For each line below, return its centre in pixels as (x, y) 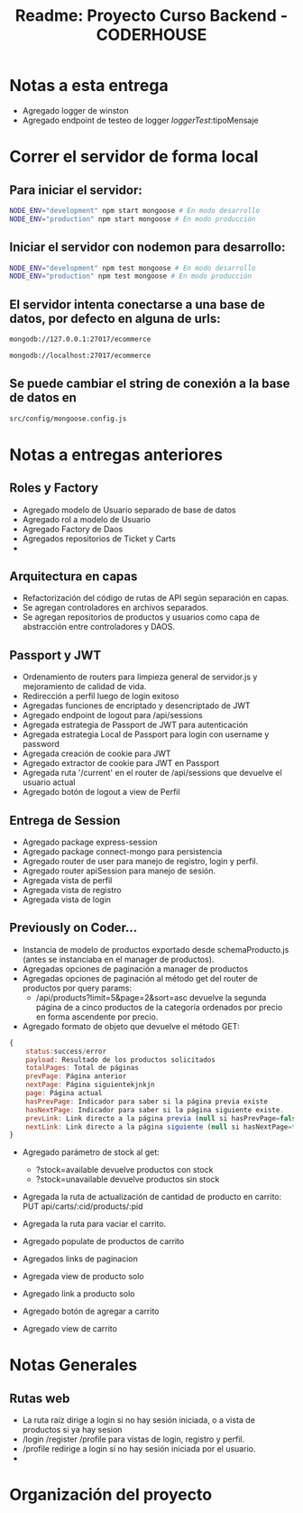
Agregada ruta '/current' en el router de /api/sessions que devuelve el (152, 773)
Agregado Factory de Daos (73, 529)
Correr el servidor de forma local (134, 157)
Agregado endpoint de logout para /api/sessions (112, 715)
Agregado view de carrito (69, 1329)
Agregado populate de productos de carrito (103, 1241)
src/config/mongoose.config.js (68, 419)
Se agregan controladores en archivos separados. (115, 608)
